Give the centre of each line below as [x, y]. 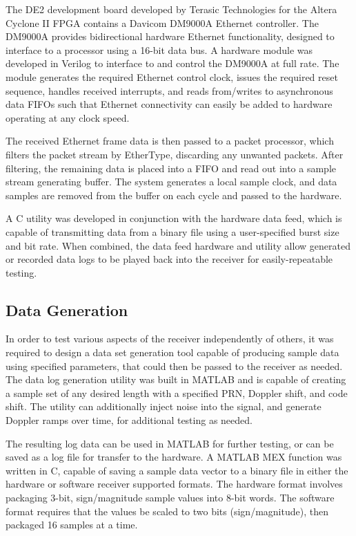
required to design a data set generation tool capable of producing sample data [172, 352]
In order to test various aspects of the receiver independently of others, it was [170, 339]
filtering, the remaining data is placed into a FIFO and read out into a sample [171, 168]
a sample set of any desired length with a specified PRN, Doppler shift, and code [177, 392]
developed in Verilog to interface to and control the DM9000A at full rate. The [172, 63]
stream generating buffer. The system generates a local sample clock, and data [171, 182]
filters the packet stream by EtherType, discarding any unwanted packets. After [175, 154]
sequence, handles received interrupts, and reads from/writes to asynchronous [169, 90]
